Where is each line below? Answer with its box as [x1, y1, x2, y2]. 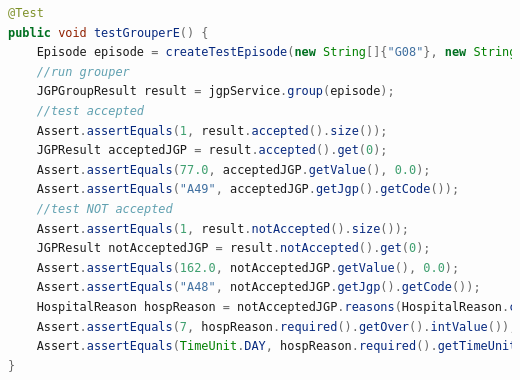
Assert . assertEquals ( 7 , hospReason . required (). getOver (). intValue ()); [36, 319, 517, 334]
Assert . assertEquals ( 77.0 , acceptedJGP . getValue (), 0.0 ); [36, 162, 431, 177]
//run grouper [36, 64, 130, 79]
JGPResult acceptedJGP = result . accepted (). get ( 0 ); [36, 143, 388, 158]
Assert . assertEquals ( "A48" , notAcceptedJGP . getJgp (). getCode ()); [36, 280, 481, 295]
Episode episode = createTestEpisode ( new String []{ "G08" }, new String [36, 45, 517, 60]
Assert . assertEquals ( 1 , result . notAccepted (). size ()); [36, 221, 409, 236]
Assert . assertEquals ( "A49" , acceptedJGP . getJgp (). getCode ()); [36, 182, 460, 197]
